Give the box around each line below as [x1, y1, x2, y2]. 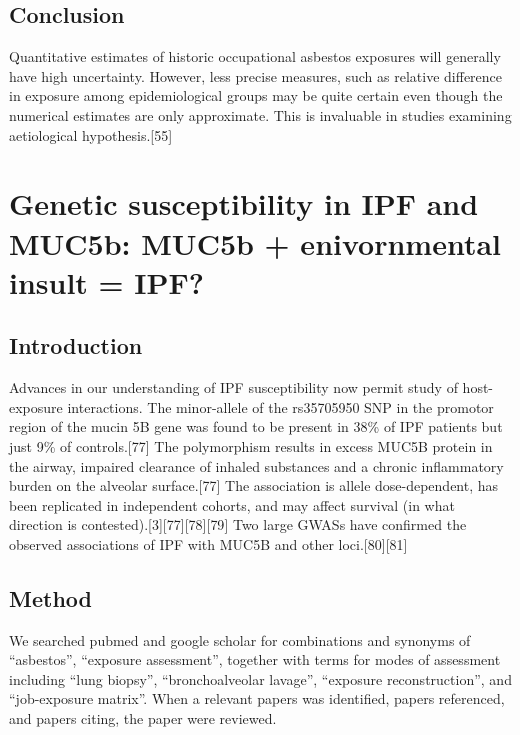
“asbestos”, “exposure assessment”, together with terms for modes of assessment [9, 649, 501, 670]
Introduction [9, 330, 143, 361]
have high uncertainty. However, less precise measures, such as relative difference [9, 65, 503, 86]
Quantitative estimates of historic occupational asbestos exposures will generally [9, 46, 501, 67]
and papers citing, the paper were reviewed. [9, 708, 277, 729]
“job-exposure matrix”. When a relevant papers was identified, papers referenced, [9, 688, 505, 709]
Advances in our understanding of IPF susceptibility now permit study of [9, 377, 458, 398]
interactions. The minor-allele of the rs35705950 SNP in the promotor [67, 396, 494, 417]
